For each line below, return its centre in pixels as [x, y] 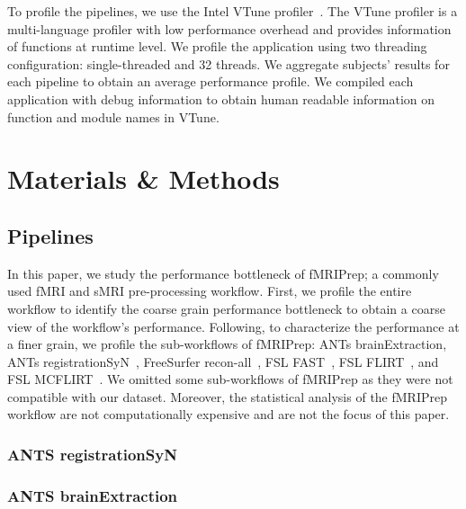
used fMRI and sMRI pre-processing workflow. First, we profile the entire [210, 291]
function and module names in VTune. [113, 116]
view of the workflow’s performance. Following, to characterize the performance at [233, 326]
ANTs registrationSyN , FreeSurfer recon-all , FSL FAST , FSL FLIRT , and [223, 361]
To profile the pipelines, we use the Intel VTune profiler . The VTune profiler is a [233, 11]
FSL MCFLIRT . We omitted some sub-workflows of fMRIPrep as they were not [230, 379]
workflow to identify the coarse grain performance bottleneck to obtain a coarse [226, 308]
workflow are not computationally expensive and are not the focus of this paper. [229, 414]
